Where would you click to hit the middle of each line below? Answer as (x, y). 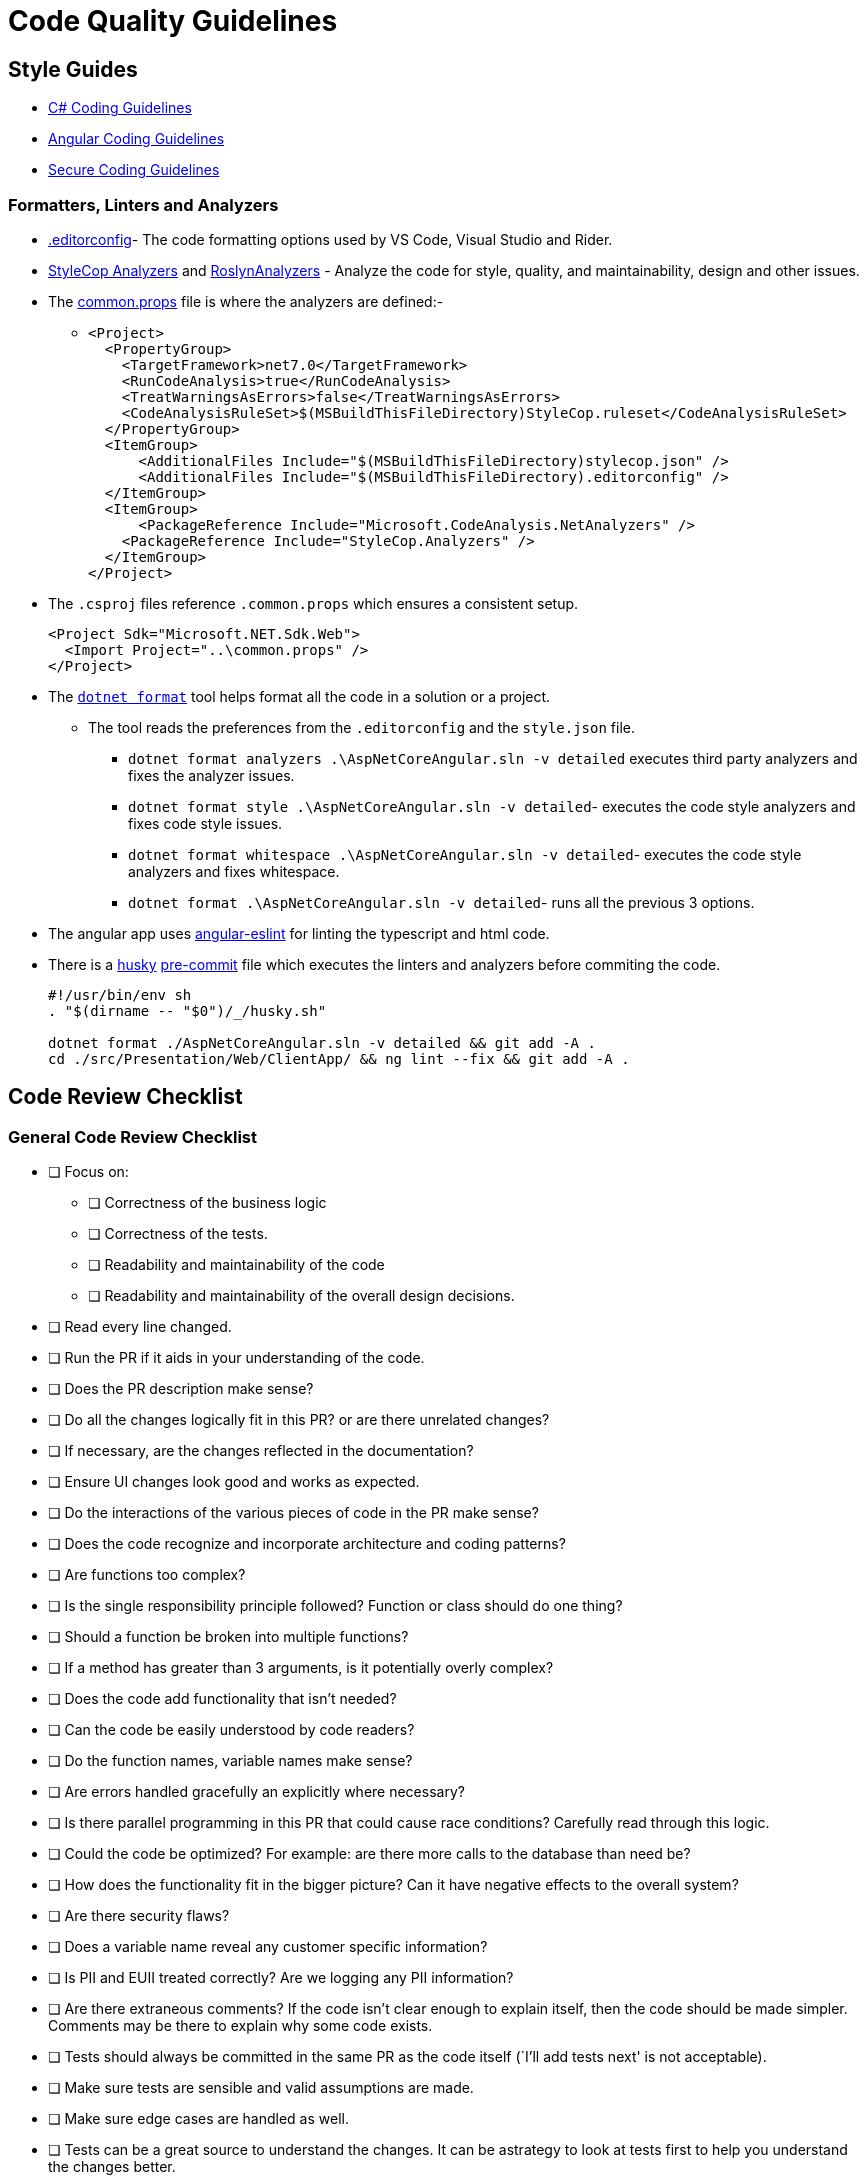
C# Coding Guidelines (120, 108)
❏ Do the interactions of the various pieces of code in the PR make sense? (293, 1513)
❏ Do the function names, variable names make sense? (230, 1761)
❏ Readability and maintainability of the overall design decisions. (301, 1296)
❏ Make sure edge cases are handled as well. (198, 2119)
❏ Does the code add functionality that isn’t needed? (222, 1699)
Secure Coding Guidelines (134, 170)
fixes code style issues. (205, 823)
